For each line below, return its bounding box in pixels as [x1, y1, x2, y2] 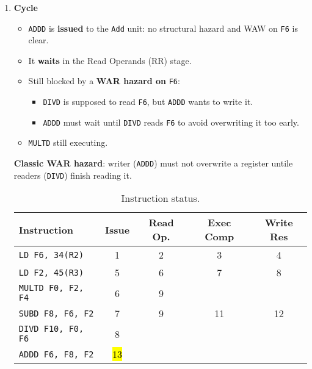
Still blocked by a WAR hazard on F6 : [28, 74, 180, 87]
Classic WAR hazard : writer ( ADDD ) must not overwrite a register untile [13, 157, 293, 170]
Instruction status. [121, 191, 200, 206]
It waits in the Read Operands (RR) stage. [28, 54, 192, 66]
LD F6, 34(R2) [18, 249, 84, 260]
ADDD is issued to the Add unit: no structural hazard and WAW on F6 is [28, 21, 298, 34]
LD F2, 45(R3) [18, 267, 84, 278]
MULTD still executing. [28, 136, 108, 149]
